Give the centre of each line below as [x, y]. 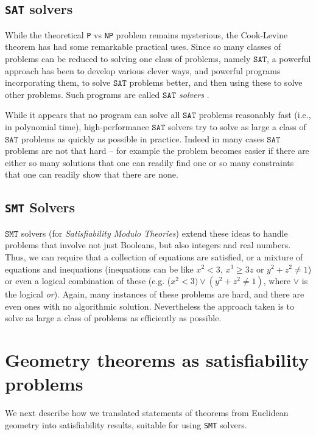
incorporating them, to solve [58, 82]
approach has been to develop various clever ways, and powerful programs [143, 70]
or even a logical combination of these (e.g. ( [88, 281]
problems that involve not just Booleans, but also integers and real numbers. [148, 245]
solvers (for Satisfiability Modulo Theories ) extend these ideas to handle [154, 233]
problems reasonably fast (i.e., [255, 115]
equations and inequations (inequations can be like [99, 269]
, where [277, 281]
